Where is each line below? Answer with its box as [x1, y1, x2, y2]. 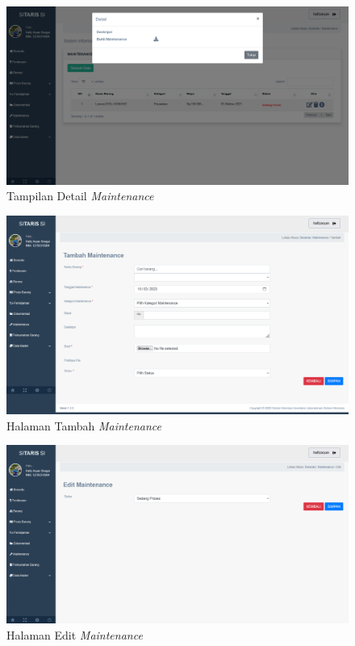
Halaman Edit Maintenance [6, 626, 143, 643]
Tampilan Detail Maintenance [6, 187, 154, 204]
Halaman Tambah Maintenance [6, 417, 161, 434]
